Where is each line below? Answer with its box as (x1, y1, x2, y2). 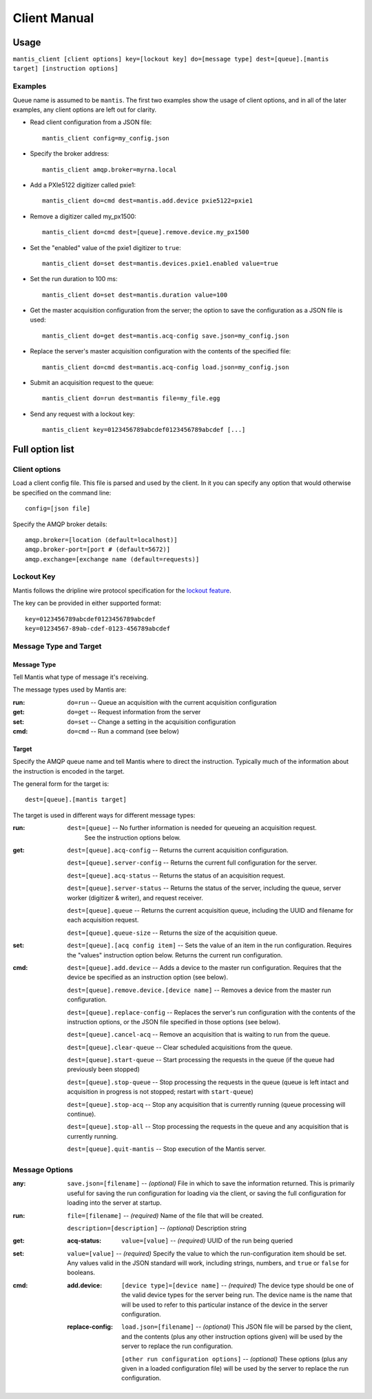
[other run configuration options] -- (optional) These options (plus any (121, 1354, 348, 1363)
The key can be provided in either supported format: (12, 599, 162, 608)
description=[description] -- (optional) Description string (67, 1223, 247, 1232)
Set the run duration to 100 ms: (30, 275, 118, 283)
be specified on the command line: (12, 488, 112, 497)
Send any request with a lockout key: (30, 410, 135, 418)
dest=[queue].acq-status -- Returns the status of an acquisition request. (67, 871, 285, 880)
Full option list (12, 444, 75, 455)
